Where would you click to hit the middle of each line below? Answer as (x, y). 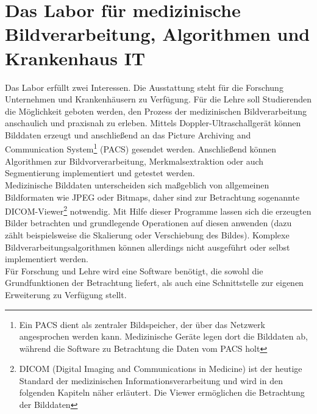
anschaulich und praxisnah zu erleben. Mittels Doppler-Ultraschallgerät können (153, 123)
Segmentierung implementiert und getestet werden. (100, 173)
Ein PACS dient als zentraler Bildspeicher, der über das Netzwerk (142, 324)
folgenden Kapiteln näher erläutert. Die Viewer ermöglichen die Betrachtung (162, 392)
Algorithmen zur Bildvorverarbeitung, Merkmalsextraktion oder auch (134, 161)
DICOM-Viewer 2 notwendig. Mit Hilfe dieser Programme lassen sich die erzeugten (158, 210)
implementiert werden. (47, 259)
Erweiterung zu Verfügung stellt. (66, 294)
